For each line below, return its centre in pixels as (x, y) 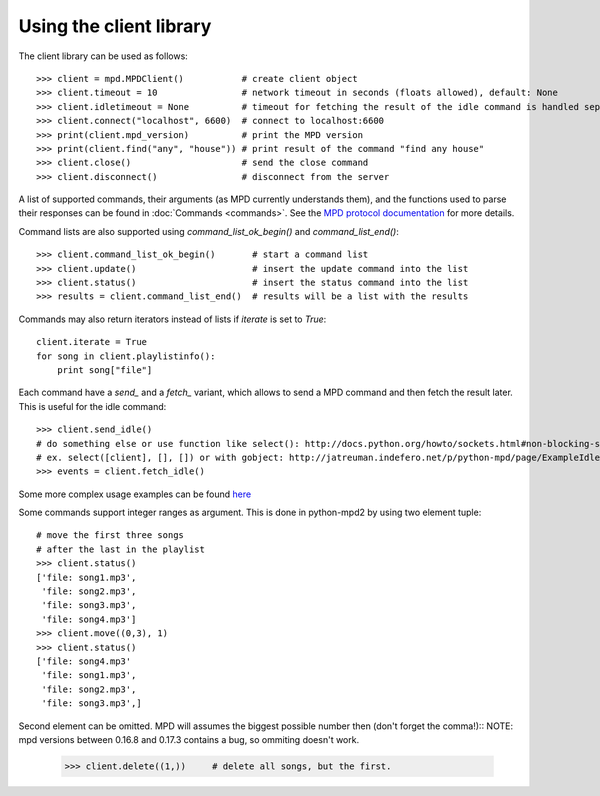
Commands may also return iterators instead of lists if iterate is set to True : (172, 319)
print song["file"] (104, 369)
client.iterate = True (92, 342)
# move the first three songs (110, 535)
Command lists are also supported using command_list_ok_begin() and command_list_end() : (208, 231)
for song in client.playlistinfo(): (126, 356)
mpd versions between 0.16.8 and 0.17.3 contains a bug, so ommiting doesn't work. (189, 739)
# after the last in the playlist (120, 549)
